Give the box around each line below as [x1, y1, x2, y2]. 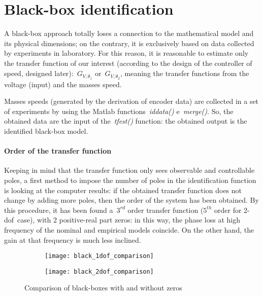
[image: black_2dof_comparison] [45, 268, 154, 275]
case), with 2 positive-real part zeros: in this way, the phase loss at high [17, 214, 240, 225]
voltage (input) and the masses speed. [4, 79, 122, 89]
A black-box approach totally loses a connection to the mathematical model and [4, 28, 254, 39]
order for [214, 204, 242, 215]
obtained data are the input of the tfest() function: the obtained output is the [4, 116, 247, 126]
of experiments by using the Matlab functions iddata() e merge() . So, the [4, 105, 234, 116]
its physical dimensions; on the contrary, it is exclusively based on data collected [4, 38, 254, 48]
